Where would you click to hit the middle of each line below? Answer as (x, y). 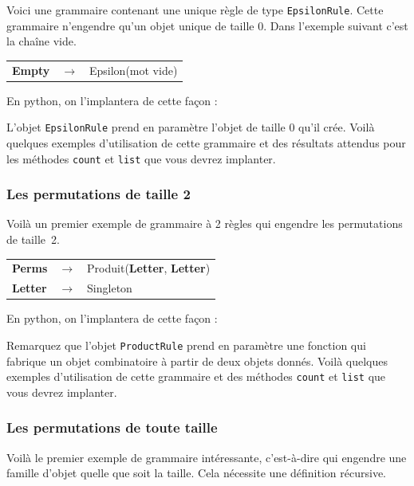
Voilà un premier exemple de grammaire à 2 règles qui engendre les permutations (205, 223)
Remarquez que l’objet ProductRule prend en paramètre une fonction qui (186, 345)
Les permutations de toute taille (112, 427)
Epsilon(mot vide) (133, 70)
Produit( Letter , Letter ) (149, 268)
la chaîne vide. (41, 41)
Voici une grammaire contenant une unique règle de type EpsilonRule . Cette (195, 10)
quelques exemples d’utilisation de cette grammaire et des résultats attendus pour (206, 142)
